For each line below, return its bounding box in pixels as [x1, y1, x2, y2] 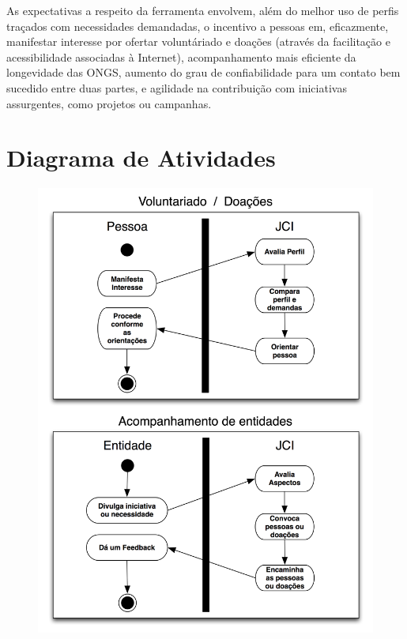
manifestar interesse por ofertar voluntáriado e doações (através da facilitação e [6, 33, 390, 50]
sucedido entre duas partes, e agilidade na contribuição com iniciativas [6, 79, 347, 96]
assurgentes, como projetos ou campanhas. [6, 95, 212, 111]
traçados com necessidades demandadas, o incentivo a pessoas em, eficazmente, [6, 17, 389, 34]
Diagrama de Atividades [6, 141, 276, 174]
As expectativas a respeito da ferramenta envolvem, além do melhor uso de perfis [6, 2, 399, 18]
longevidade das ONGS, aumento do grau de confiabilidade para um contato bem [6, 64, 401, 81]
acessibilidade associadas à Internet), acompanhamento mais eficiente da [6, 48, 356, 65]
